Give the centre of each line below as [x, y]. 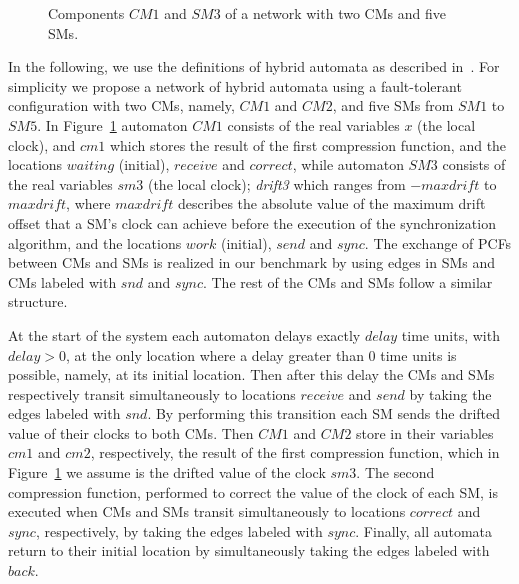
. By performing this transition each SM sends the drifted [324, 413]
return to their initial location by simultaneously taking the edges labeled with [249, 550]
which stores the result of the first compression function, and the [308, 144]
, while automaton [348, 164]
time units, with [450, 334]
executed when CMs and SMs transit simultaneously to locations [207, 511]
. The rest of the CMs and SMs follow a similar [347, 281]
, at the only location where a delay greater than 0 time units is [261, 354]
